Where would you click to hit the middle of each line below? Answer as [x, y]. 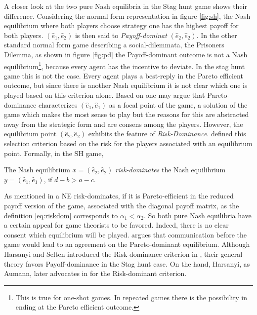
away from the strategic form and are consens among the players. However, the [124, 124]
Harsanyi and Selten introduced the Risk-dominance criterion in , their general [123, 254]
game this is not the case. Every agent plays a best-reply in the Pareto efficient [124, 75]
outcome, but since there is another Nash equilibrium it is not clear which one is [126, 85]
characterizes [58, 104]
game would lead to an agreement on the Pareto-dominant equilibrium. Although [127, 244]
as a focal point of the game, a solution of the [178, 104]
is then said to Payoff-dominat [121, 35]
